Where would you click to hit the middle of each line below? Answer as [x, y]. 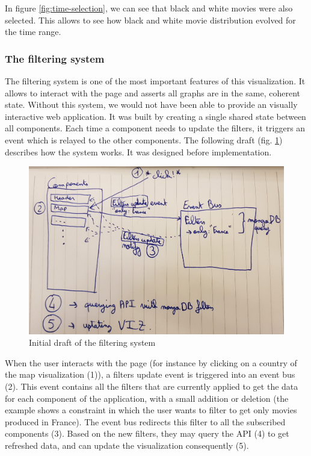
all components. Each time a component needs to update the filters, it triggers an [155, 128]
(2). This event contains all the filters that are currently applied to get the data [152, 386]
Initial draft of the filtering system [92, 342]
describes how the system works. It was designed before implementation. [138, 151]
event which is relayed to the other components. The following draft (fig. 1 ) [144, 139]
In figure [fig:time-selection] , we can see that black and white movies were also [149, 8]
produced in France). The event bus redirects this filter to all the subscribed [145, 421]
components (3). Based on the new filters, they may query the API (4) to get [147, 433]
